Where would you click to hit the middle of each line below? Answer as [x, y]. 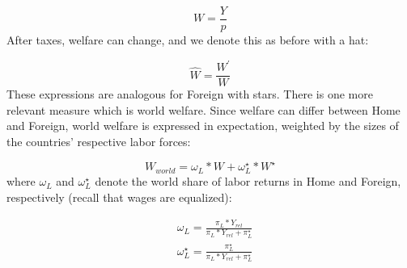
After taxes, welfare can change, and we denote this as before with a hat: [188, 40]
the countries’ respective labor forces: [99, 141]
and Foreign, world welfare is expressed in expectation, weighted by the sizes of [203, 126]
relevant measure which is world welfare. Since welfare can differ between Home [203, 109]
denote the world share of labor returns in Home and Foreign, [248, 181]
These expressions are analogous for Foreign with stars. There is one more [190, 94]
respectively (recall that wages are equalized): [119, 197]
